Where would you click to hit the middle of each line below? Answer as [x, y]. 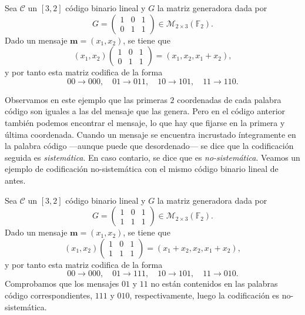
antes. [15, 180]
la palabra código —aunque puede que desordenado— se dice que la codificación [149, 146]
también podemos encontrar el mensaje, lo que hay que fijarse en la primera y [145, 122]
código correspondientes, [49, 295]
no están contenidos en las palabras [214, 283]
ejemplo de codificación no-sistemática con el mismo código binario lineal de [142, 169]
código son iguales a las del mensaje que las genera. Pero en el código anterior [145, 111]
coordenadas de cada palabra [229, 99]
